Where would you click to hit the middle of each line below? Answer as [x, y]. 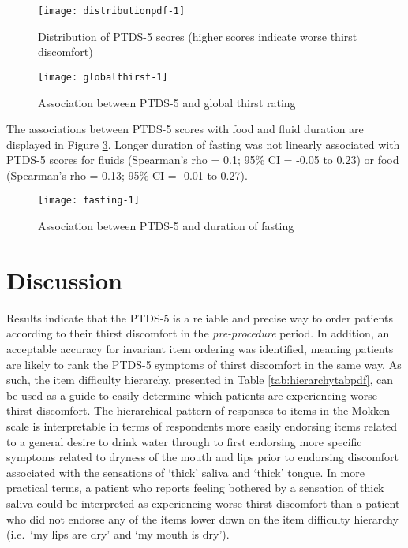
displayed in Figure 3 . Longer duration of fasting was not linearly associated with [203, 144]
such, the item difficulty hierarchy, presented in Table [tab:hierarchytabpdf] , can [200, 380]
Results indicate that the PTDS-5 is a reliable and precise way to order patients [200, 317]
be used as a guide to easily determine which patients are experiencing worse [192, 395]
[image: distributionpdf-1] [112, 11]
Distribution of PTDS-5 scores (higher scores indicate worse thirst [198, 36]
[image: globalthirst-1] [103, 77]
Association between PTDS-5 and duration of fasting [166, 226]
